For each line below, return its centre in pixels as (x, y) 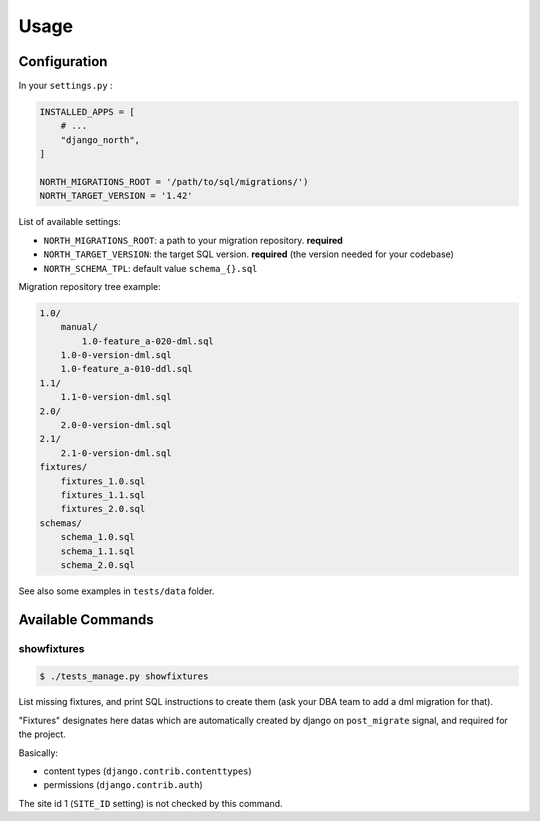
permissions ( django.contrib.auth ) (123, 785)
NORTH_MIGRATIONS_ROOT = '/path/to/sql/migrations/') (174, 181)
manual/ (79, 327)
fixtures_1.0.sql (103, 481)
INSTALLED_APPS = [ (87, 112)
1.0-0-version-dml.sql (116, 355)
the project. (42, 734)
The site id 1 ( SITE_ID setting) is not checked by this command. (151, 803)
